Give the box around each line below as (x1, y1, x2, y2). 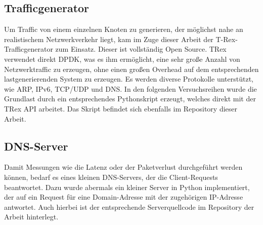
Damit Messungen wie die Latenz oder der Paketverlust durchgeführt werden (4, 162, 243, 172)
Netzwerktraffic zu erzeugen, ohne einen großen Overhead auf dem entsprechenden (4, 63, 259, 74)
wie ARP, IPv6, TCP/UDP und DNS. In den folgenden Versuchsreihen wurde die (4, 83, 257, 94)
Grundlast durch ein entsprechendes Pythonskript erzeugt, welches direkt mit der (4, 93, 256, 104)
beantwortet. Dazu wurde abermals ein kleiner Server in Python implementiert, (4, 181, 250, 192)
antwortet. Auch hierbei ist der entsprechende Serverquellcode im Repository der (4, 201, 254, 212)
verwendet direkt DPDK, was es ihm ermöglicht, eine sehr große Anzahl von (4, 53, 240, 64)
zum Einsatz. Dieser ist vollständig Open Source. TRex (55, 44, 227, 54)
